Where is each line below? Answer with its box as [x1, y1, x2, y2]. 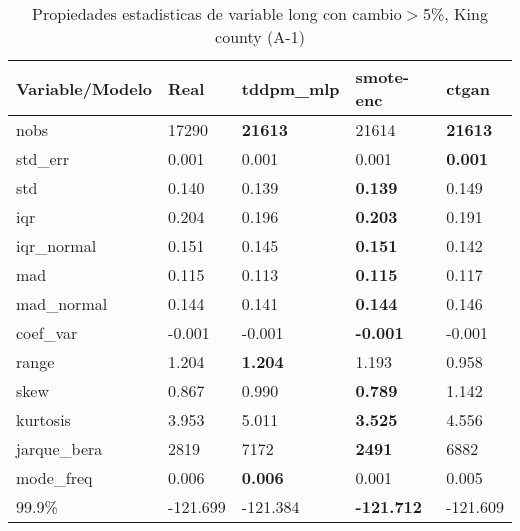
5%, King [422, 2, 488, 25]
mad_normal [16, 292, 108, 315]
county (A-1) [215, 25, 305, 48]
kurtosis [16, 408, 71, 431]
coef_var [16, 321, 78, 344]
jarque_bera [16, 437, 103, 460]
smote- [355, 65, 410, 88]
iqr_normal [16, 234, 97, 257]
